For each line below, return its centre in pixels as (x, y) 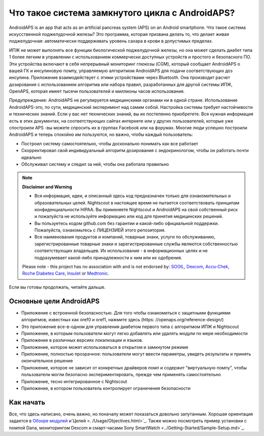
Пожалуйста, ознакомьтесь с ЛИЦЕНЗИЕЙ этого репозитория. (100, 230)
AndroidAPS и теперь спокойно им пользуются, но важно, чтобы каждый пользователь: (101, 134)
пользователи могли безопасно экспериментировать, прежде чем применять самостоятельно (121, 375)
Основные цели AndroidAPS (54, 301)
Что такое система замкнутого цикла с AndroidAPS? (122, 13)
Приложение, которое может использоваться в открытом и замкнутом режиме (105, 347)
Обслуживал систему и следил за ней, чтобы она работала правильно (95, 164)
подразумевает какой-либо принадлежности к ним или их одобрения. (108, 257)
